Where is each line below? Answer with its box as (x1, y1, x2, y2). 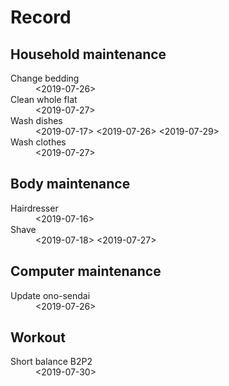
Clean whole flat (10, 94, 78, 105)
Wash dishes (10, 115, 63, 126)
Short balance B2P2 (10, 356, 93, 368)
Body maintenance (10, 176, 131, 193)
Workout (10, 329, 66, 346)
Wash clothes (10, 136, 67, 148)
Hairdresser (10, 202, 59, 214)
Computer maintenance (10, 263, 162, 280)
